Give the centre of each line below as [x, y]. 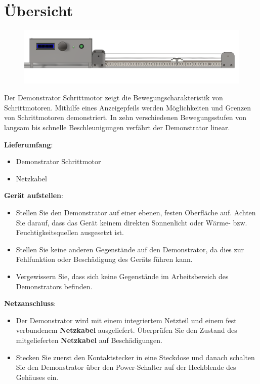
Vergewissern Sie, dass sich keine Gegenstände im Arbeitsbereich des [122, 276]
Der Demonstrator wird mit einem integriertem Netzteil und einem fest [126, 320]
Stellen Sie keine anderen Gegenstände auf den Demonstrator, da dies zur [130, 249]
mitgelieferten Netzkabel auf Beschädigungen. [89, 340]
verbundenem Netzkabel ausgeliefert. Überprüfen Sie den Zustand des [126, 330]
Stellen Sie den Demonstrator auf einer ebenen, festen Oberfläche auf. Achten [136, 213]
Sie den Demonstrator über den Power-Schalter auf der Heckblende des [126, 367]
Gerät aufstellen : [34, 195]
